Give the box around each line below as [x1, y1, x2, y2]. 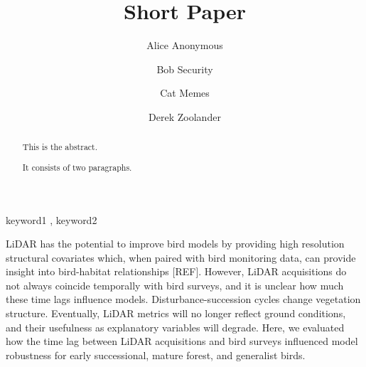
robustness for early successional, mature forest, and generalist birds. [6, 347, 306, 362]
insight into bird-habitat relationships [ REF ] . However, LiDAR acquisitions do [6, 264, 347, 279]
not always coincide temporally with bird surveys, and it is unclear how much [6, 277, 344, 292]
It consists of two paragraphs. [22, 161, 132, 173]
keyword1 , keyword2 [6, 212, 97, 227]
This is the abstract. [22, 141, 98, 153]
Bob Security [156, 61, 213, 76]
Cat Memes [160, 85, 210, 100]
